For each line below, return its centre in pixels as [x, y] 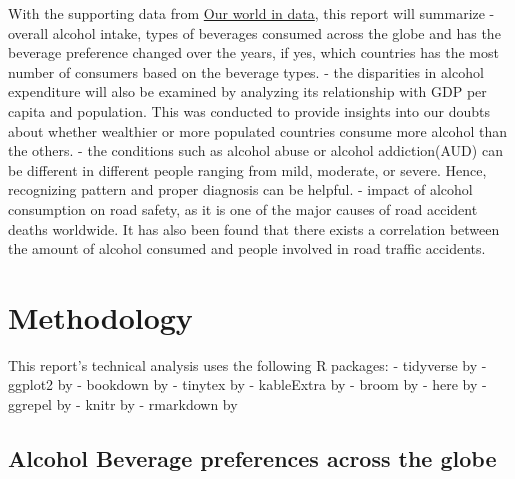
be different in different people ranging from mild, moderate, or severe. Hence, [247, 169]
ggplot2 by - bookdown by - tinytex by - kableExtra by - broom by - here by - [247, 384]
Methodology [100, 316]
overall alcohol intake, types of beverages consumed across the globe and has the [254, 32]
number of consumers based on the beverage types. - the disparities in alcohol [246, 71]
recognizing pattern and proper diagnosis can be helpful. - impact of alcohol [240, 189]
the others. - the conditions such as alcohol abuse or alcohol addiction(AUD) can [255, 150]
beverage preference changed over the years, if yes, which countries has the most [253, 52]
